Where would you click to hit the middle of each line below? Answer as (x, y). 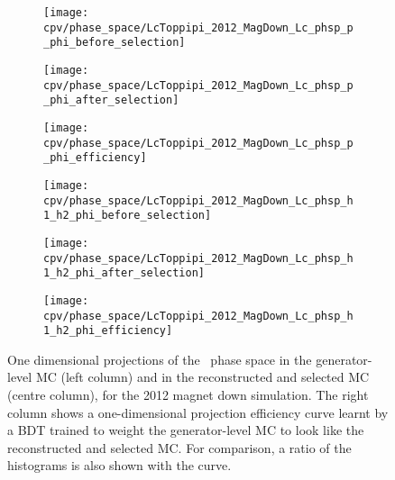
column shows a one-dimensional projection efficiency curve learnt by (198, 412)
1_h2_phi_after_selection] (124, 273)
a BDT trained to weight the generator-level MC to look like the (186, 430)
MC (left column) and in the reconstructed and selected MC (202, 377)
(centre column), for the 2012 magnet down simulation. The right (188, 394)
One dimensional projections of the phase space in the (160, 359)
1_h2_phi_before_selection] (128, 216)
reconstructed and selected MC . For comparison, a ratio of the (179, 447)
